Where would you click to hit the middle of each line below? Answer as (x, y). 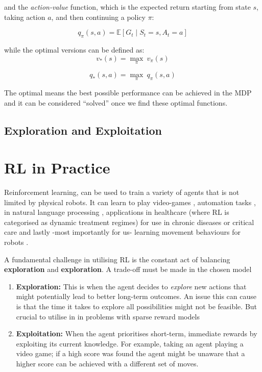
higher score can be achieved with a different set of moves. (107, 364)
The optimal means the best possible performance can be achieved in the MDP (128, 93)
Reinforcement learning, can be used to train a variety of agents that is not (122, 192)
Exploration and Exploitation (83, 130)
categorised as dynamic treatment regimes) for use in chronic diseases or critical (129, 222)
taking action (25, 17)
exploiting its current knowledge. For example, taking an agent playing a (130, 343)
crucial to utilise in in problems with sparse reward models (108, 316)
